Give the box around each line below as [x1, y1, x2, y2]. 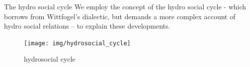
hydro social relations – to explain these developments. [4, 21, 170, 31]
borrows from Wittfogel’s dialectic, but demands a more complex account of [4, 11, 236, 21]
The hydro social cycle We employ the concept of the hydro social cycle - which [4, 1, 247, 11]
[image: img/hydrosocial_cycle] [24, 39, 131, 47]
